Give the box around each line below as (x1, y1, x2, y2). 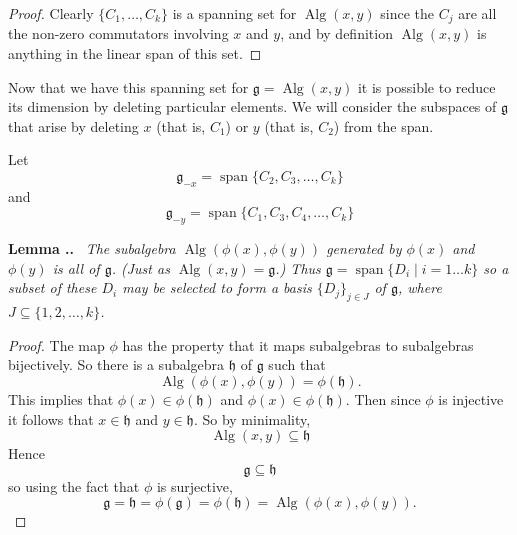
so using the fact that (8, 475, 140, 496)
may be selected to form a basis (122, 277, 312, 298)
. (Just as (111, 257, 170, 278)
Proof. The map (8, 334, 105, 355)
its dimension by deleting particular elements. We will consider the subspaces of (8, 96, 497, 117)
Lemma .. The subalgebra (8, 238, 176, 259)
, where (397, 277, 442, 298)
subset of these (8, 277, 97, 298)
